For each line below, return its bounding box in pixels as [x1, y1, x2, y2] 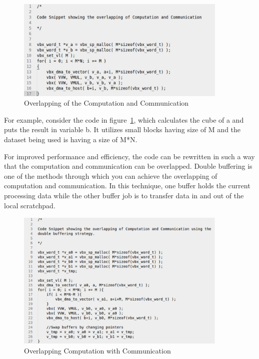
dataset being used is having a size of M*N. [4, 134, 137, 145]
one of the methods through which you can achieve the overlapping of [4, 170, 217, 181]
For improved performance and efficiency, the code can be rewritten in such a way [4, 151, 255, 161]
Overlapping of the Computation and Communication [24, 98, 189, 108]
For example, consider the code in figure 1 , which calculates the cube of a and [4, 114, 244, 125]
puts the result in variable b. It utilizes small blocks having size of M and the [4, 124, 241, 135]
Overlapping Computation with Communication [24, 345, 171, 356]
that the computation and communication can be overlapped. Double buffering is [4, 161, 252, 171]
